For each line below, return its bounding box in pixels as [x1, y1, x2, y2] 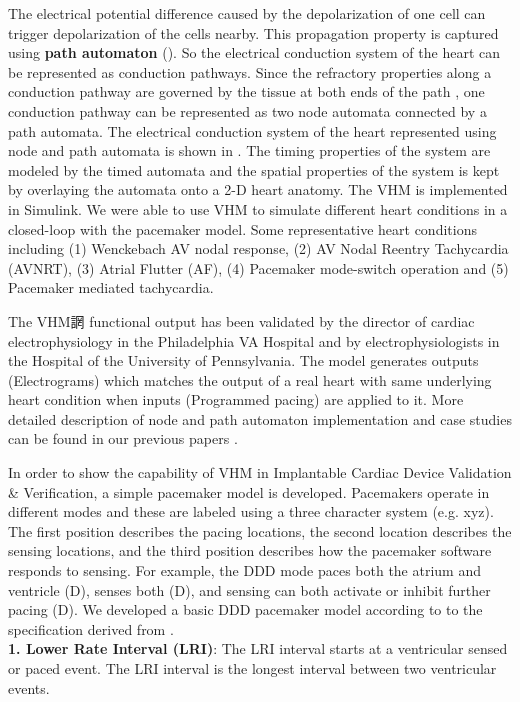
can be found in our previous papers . [8, 428, 238, 449]
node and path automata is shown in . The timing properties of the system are [8, 140, 491, 161]
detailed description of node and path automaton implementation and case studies [8, 408, 512, 429]
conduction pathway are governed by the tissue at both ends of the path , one [8, 81, 485, 102]
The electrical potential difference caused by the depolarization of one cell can [8, 3, 486, 23]
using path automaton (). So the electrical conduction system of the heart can [8, 42, 500, 63]
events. [8, 677, 50, 698]
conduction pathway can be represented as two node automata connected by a [8, 100, 487, 121]
